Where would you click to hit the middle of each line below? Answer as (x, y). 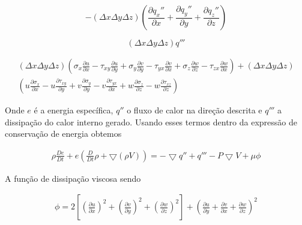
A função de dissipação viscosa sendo (73, 178)
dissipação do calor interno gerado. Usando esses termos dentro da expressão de (151, 121)
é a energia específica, (74, 110)
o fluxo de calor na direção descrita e (195, 110)
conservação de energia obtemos (63, 133)
